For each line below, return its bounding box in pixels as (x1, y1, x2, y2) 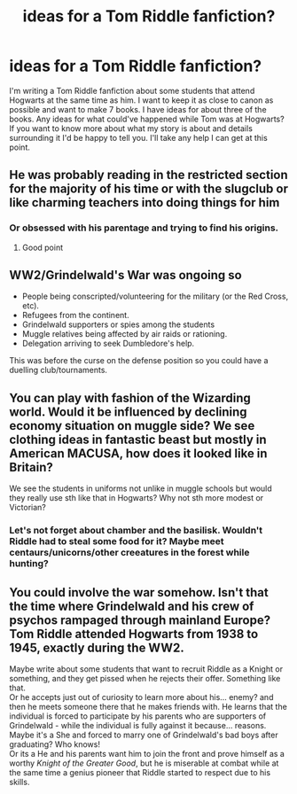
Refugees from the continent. (21, 310, 130, 321)
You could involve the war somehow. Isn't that (9, 585, 269, 600)
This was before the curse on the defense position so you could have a (9, 355, 269, 366)
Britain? (9, 459, 53, 475)
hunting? (9, 557, 49, 570)
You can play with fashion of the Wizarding (9, 390, 251, 405)
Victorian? (9, 502, 46, 513)
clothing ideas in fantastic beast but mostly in (9, 432, 268, 447)
